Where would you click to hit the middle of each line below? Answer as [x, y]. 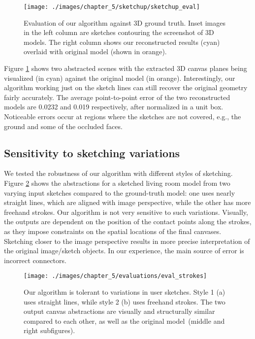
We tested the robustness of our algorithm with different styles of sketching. [118, 173]
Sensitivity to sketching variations [92, 153]
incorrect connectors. [35, 260]
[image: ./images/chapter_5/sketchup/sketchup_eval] [112, 7]
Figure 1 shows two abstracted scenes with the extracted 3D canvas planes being [126, 68]
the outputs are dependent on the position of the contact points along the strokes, [128, 221]
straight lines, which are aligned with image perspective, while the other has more [127, 202]
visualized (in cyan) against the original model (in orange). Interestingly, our [120, 78]
